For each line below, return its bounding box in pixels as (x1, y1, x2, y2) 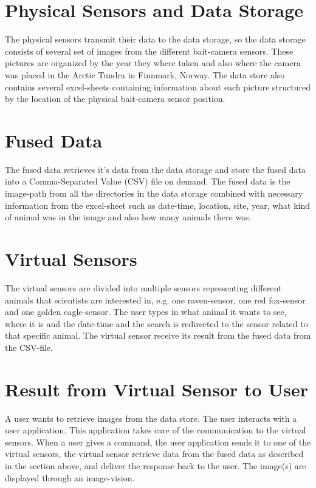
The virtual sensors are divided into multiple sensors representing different (5, 281, 282, 294)
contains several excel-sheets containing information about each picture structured (5, 80, 311, 93)
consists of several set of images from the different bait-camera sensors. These (5, 44, 294, 57)
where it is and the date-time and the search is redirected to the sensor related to (5, 317, 308, 330)
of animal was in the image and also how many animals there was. (5, 211, 252, 223)
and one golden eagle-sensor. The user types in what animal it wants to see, (5, 305, 287, 318)
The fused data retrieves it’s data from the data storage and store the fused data (5, 163, 306, 175)
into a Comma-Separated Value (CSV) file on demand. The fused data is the (5, 175, 290, 188)
